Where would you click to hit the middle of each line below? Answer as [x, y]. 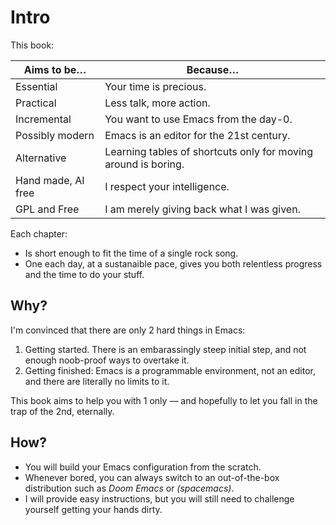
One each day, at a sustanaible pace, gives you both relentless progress [173, 263]
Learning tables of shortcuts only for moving [209, 151]
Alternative [41, 158]
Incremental [43, 119]
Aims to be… [55, 69]
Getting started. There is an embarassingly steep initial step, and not [165, 349]
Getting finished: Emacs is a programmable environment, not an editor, [170, 370]
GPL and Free [47, 209]
